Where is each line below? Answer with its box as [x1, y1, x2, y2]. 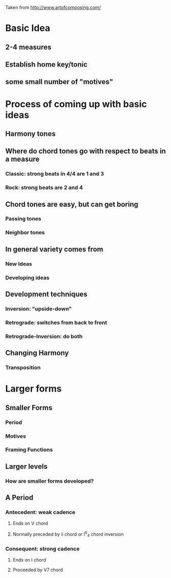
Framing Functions [5, 446, 53, 453]
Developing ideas [5, 274, 50, 281]
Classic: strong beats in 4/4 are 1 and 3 [5, 170, 104, 178]
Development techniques [5, 290, 88, 299]
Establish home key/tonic [5, 60, 88, 69]
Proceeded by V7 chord [12, 567, 63, 573]
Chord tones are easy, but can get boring [5, 200, 138, 208]
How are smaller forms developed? [5, 477, 94, 485]
